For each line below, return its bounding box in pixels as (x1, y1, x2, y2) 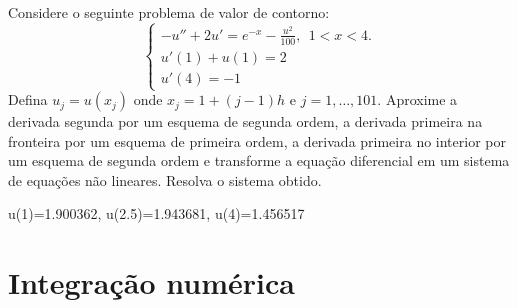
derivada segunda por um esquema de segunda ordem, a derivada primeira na (8, 111, 483, 132)
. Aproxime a (377, 89, 458, 110)
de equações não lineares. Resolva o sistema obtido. (8, 169, 322, 190)
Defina (8, 89, 48, 110)
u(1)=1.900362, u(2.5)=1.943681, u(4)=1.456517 (8, 203, 305, 224)
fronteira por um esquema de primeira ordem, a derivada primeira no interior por (8, 130, 506, 151)
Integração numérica (8, 262, 295, 303)
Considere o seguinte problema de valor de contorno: (8, 2, 330, 22)
